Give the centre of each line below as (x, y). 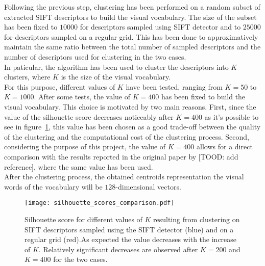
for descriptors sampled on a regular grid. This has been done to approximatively (131, 36)
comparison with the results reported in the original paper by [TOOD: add (121, 156)
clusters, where (27, 77)
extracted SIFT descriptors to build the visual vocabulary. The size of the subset (130, 17)
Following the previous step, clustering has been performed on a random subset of (132, 7)
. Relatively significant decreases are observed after (118, 249)
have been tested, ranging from (174, 86)
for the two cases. (80, 259)
